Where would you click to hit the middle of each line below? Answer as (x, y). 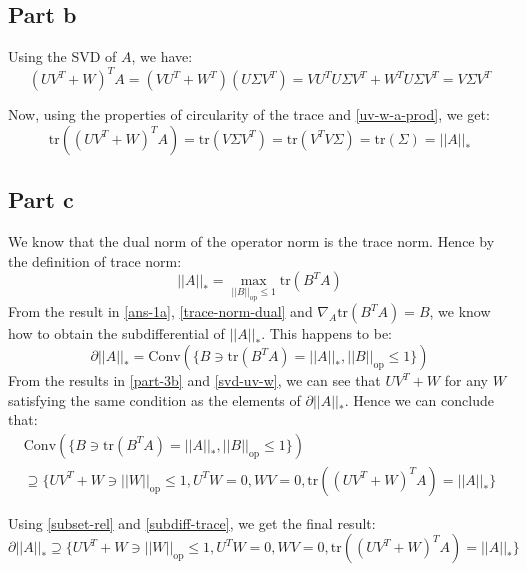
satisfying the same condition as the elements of (154, 399)
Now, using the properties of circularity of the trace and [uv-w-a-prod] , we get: (249, 114)
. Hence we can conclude (419, 399)
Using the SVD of (62, 56)
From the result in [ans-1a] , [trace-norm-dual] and (160, 311)
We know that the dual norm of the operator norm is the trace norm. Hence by (251, 241)
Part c (41, 199)
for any (466, 380)
